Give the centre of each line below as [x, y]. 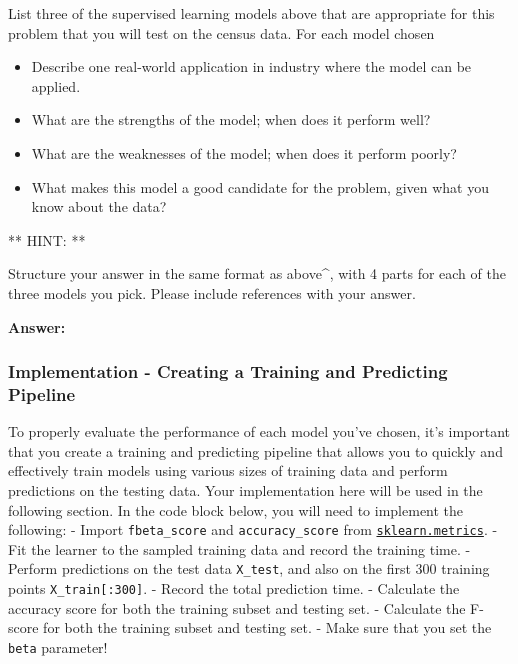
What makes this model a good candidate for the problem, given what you [260, 186]
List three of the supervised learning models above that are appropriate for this [251, 13]
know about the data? [99, 206]
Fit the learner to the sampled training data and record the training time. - [239, 548]
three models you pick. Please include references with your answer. [212, 292]
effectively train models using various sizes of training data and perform [228, 470]
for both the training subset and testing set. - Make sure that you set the [267, 627]
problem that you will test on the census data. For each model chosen [221, 32]
